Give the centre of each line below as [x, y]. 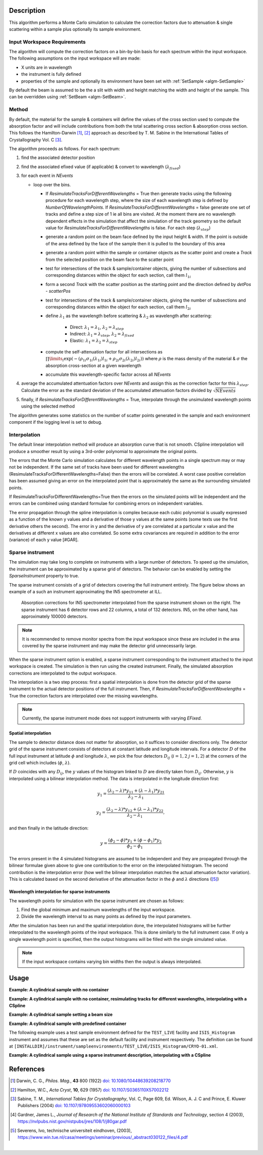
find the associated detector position [58, 158]
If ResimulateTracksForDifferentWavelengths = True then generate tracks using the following [139, 194]
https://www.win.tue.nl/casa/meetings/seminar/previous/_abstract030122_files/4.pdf [103, 1137]
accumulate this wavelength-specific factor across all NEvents [108, 374]
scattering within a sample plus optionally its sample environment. [75, 29]
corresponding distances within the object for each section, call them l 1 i [118, 276]
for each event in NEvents [47, 175]
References [27, 1069]
